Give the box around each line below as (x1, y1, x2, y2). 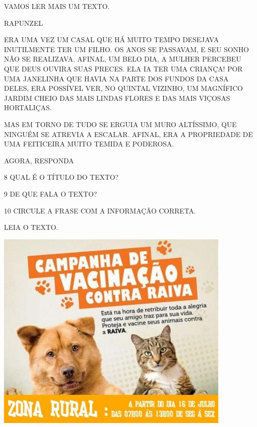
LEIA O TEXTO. (4, 222, 59, 232)
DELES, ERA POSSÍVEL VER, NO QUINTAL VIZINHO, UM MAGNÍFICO (4, 83, 243, 93)
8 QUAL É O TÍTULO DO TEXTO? (4, 172, 119, 182)
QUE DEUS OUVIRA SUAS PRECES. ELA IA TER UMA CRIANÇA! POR (4, 63, 243, 73)
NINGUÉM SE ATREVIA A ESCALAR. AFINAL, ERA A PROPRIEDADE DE (4, 129, 253, 139)
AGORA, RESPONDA (4, 155, 74, 165)
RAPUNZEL (4, 17, 43, 28)
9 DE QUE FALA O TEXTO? (4, 188, 97, 199)
